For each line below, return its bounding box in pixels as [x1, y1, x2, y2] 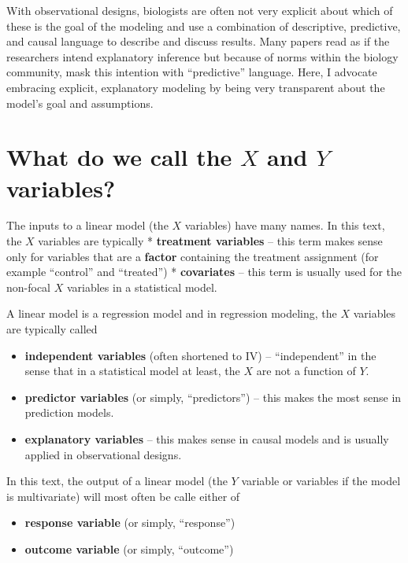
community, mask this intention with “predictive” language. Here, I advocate [6, 64, 377, 80]
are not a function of [256, 362, 356, 379]
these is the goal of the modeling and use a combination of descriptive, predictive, [6, 17, 401, 34]
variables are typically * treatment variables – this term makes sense [38, 233, 383, 249]
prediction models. [24, 404, 114, 421]
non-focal [6, 278, 51, 295]
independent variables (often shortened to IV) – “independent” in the [24, 347, 376, 363]
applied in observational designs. [24, 446, 182, 462]
